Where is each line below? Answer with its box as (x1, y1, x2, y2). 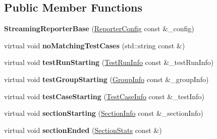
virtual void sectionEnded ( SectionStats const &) (4, 124, 162, 135)
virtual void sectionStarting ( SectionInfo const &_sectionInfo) (4, 108, 203, 118)
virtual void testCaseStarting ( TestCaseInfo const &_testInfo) (4, 91, 204, 101)
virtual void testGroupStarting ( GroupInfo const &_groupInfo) (4, 74, 209, 84)
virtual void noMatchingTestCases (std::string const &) (4, 40, 185, 50)
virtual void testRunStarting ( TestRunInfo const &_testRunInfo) (4, 57, 214, 67)
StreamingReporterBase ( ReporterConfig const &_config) (4, 23, 194, 34)
